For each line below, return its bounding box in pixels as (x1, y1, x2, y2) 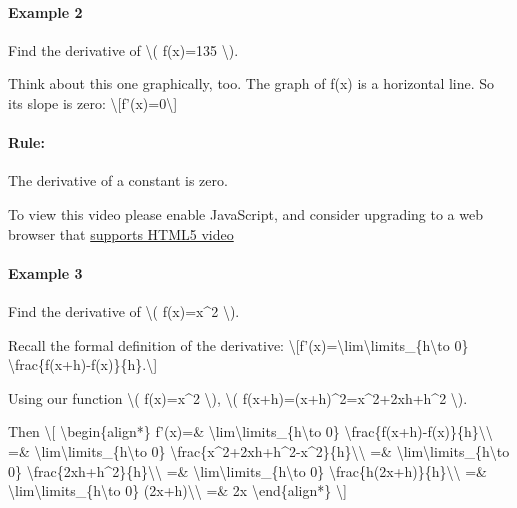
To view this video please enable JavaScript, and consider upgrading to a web (8, 203, 483, 224)
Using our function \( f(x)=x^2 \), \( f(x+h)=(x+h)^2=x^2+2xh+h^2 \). (8, 387, 468, 408)
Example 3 (8, 262, 83, 283)
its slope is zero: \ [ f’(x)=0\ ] (8, 92, 178, 113)
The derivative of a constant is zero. (8, 170, 228, 191)
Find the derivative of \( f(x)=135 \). (8, 39, 239, 60)
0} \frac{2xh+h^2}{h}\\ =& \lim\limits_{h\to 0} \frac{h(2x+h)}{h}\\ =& (8, 460, 487, 481)
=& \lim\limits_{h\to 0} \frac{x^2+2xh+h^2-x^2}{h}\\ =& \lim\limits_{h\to (8, 440, 510, 461)
